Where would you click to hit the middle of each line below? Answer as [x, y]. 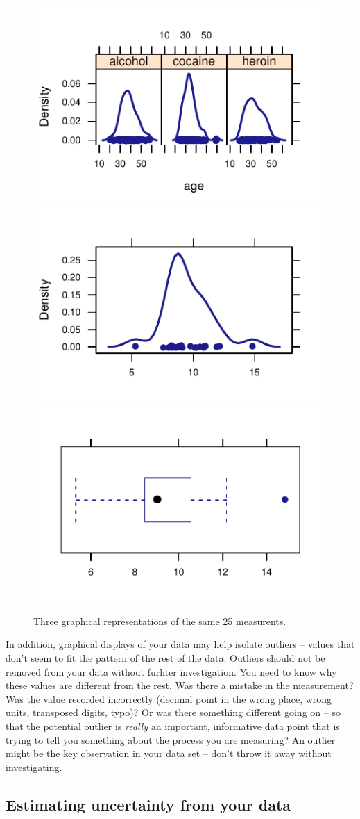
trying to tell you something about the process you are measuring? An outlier [171, 739]
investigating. [34, 767]
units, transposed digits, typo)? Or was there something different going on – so [173, 712]
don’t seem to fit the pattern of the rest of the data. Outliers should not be [165, 657]
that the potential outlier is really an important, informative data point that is [173, 725]
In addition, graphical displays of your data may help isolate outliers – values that [180, 644]
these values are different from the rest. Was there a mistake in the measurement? [180, 685]
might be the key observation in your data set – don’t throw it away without [169, 753]
